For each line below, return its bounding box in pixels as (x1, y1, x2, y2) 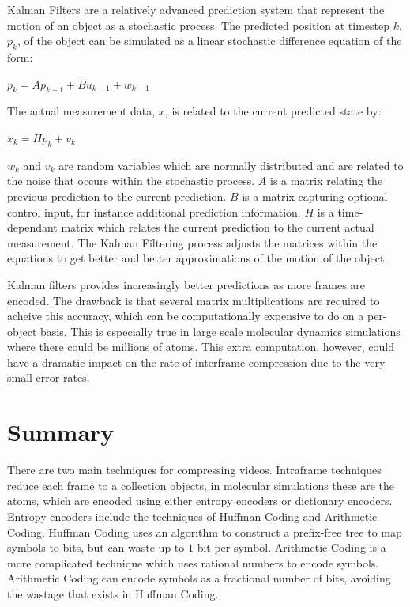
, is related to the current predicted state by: (164, 103, 382, 119)
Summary (7, 416, 115, 448)
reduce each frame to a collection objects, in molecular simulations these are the (7, 477, 395, 493)
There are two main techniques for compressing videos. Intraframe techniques (7, 462, 382, 478)
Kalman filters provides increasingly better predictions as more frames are (7, 276, 366, 292)
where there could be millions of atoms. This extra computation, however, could (7, 338, 394, 355)
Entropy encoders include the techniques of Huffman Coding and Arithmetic (7, 507, 378, 524)
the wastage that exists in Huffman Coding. (7, 585, 219, 601)
